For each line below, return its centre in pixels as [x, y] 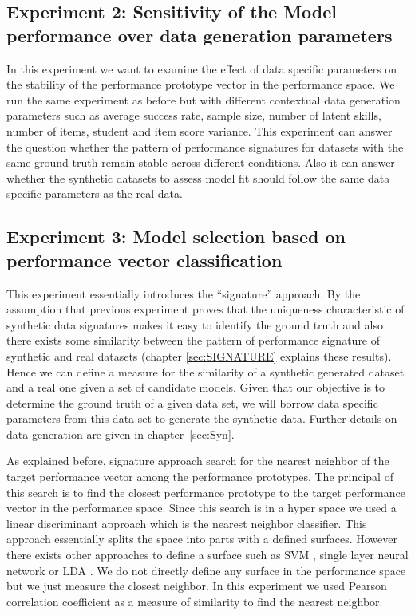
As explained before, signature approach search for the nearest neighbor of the [198, 461]
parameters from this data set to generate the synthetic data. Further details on [202, 418]
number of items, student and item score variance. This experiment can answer [200, 130]
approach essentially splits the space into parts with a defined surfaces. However [202, 539]
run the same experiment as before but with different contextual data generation [204, 99]
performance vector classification [144, 260]
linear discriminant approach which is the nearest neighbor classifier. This [187, 523]
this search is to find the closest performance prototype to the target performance [206, 492]
